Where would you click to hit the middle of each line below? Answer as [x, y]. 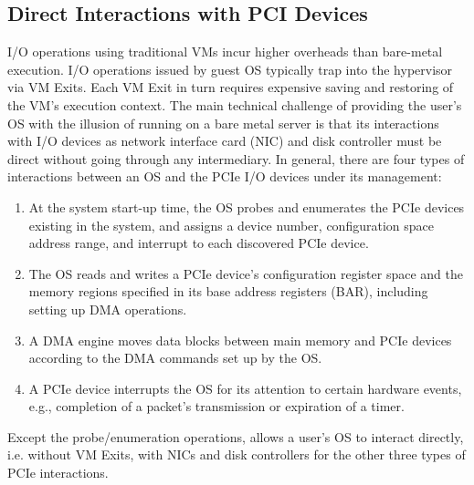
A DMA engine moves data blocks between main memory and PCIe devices [240, 340]
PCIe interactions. [58, 473]
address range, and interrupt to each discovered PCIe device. [199, 243]
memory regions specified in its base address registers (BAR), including [228, 291]
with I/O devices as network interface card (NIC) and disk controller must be [225, 141]
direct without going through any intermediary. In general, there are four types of [236, 158]
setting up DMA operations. [108, 309]
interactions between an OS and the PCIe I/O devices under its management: [225, 176]
